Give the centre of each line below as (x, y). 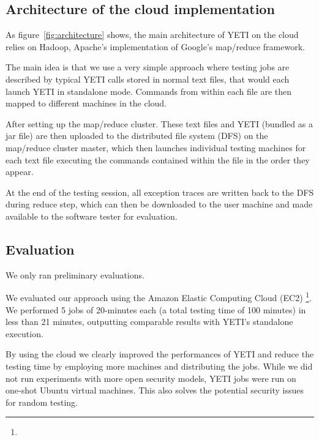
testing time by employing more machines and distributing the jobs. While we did (159, 366)
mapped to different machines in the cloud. (86, 103)
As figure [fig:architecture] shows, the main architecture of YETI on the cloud (152, 35)
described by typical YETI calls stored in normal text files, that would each (148, 79)
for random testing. (42, 402)
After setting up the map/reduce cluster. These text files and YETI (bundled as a (159, 123)
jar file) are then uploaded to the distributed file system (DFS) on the (137, 136)
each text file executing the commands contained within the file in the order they (158, 159)
